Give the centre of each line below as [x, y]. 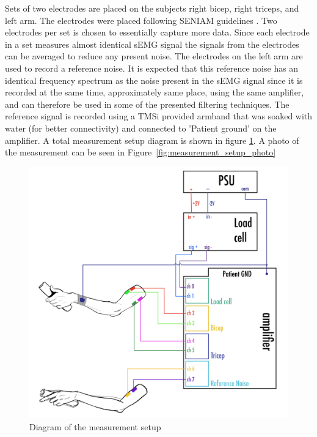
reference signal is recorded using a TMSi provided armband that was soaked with [159, 116]
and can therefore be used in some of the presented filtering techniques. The [147, 104]
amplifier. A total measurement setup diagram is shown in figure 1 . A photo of [152, 140]
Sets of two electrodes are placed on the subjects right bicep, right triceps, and [152, 8]
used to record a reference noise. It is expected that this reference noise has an [152, 68]
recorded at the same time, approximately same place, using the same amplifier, [155, 92]
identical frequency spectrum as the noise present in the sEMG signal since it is [154, 80]
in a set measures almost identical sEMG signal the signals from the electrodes [152, 44]
